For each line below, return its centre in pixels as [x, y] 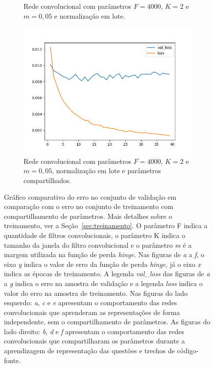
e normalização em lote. [90, 15]
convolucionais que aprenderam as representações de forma [92, 312]
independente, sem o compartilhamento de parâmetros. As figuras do [107, 322]
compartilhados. [48, 180]
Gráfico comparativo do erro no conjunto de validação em [90, 197]
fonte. [12, 360]
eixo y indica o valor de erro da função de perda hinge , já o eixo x [102, 264]
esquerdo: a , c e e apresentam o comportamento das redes [91, 302]
